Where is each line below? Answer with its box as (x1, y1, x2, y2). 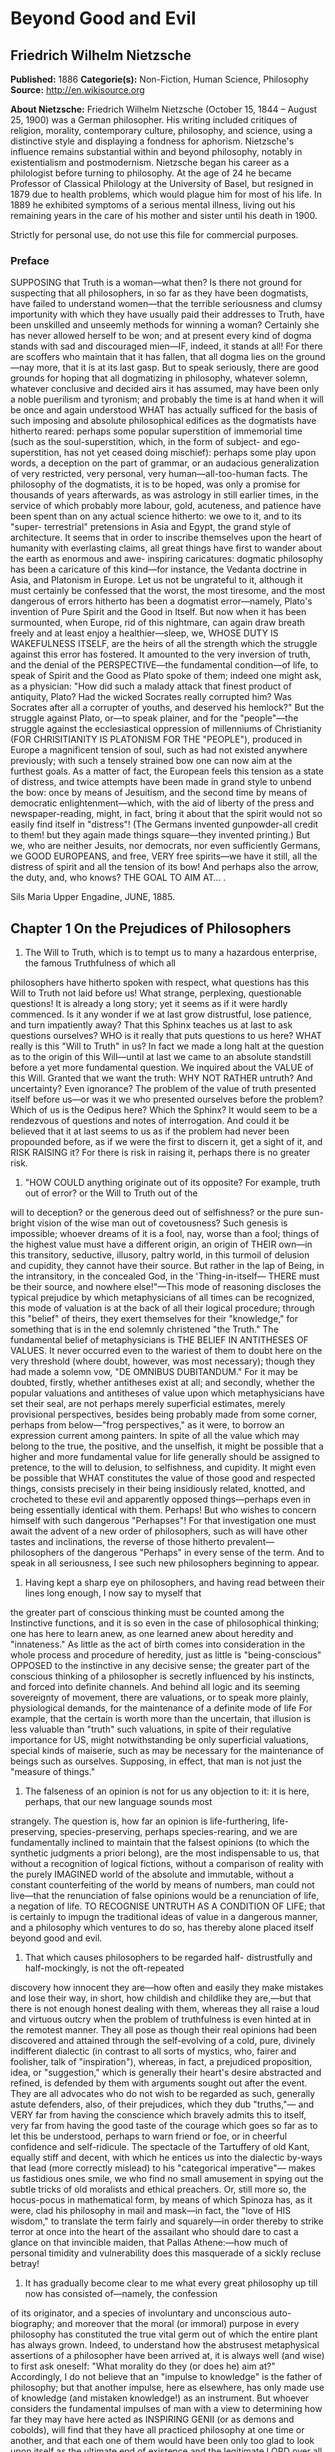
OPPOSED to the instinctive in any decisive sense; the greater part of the (10, 1660, 310, 1672)
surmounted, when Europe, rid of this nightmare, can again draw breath (10, 617, 306, 629)
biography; (10, 2318, 55, 2330)
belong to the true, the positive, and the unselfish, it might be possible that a (10, 1440, 324, 1452)
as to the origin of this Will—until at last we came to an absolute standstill (10, 1051, 312, 1063)
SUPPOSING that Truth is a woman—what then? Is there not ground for (10, 277, 303, 289)
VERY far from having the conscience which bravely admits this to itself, (10, 2109, 307, 2121)
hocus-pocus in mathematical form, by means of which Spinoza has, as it (10, 2194, 313, 2206)
